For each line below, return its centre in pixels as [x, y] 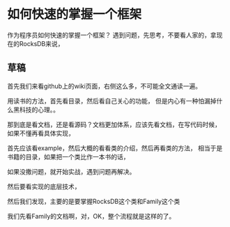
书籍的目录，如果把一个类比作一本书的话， [68, 156]
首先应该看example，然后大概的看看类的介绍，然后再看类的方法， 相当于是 [115, 148]
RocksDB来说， [41, 43]
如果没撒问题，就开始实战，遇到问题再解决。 [71, 171]
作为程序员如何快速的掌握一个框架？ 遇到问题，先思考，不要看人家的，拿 [112, 35]
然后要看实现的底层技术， [44, 186]
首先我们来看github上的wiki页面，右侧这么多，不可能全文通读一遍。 [105, 86]
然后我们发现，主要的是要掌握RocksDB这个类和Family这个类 [94, 201]
